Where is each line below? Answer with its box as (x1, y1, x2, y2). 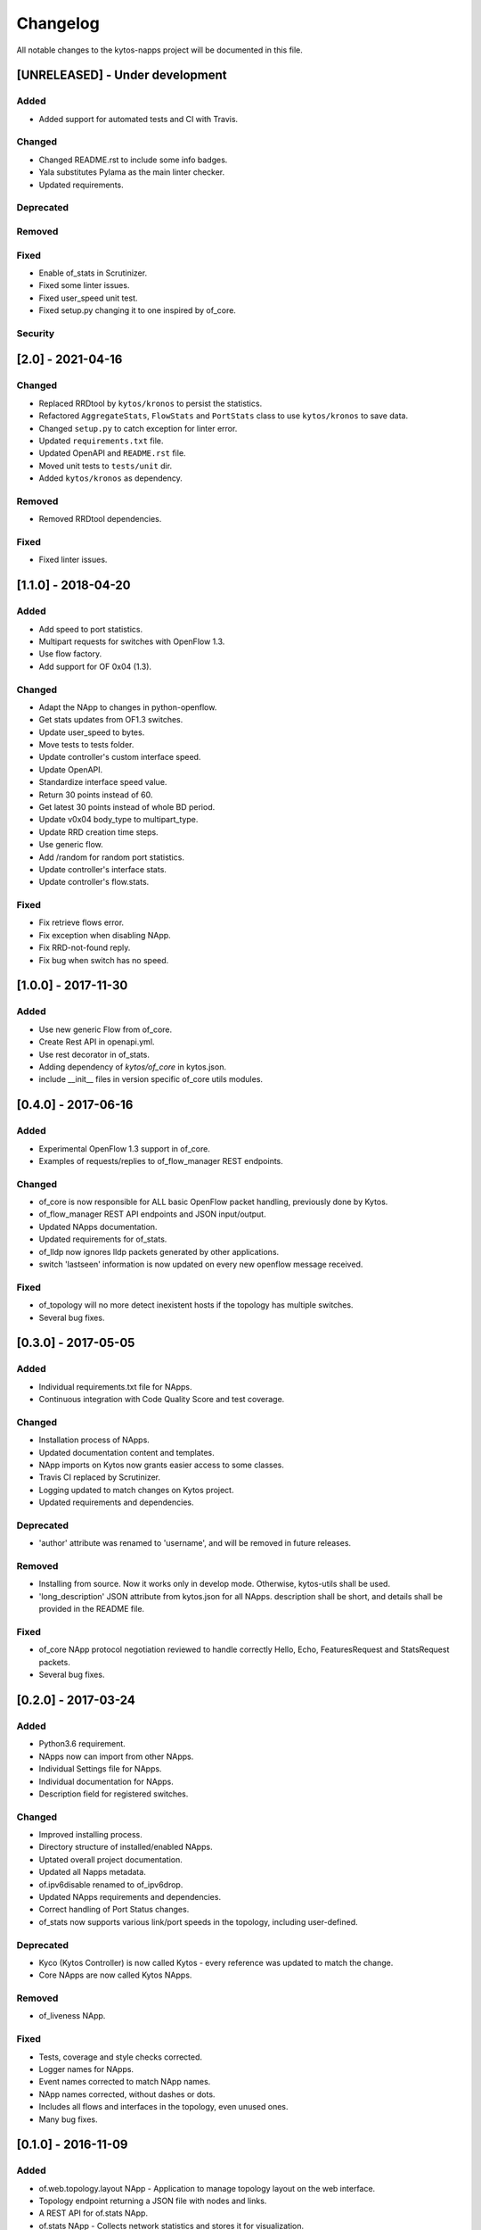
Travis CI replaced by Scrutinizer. (38, 1472, 160, 1483)
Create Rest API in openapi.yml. (38, 1037, 155, 1047)
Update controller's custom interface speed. (38, 752, 201, 763)
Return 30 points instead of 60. (38, 789, 153, 800)
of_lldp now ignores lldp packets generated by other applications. (38, 1246, 280, 1257)
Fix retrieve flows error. (38, 917, 125, 928)
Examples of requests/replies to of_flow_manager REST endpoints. (38, 1155, 284, 1166)
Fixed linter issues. (38, 554, 108, 566)
